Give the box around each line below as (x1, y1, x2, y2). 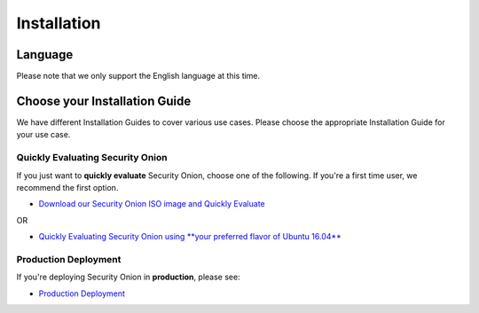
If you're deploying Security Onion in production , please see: (16, 271, 240, 283)
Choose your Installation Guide (16, 93, 192, 108)
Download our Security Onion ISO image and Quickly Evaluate (38, 199, 265, 209)
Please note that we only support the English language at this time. (16, 71, 261, 82)
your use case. (16, 129, 71, 140)
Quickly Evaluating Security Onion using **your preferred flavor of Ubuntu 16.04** (38, 231, 342, 242)
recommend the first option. (16, 182, 119, 192)
